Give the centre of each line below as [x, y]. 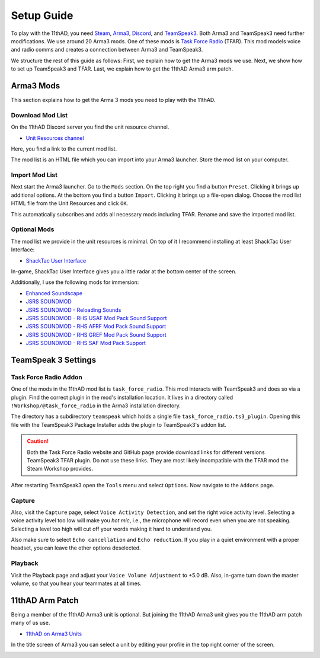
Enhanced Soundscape [54, 293]
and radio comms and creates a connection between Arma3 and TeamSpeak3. [107, 50]
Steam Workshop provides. [60, 469]
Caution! [38, 441]
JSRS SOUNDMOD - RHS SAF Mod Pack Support [86, 343]
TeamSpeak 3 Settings [54, 360]
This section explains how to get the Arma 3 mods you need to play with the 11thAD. [113, 100]
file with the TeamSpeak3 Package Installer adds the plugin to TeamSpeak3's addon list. [119, 424]
